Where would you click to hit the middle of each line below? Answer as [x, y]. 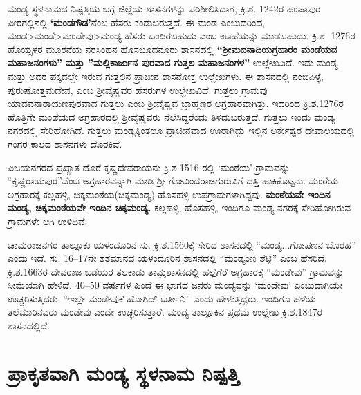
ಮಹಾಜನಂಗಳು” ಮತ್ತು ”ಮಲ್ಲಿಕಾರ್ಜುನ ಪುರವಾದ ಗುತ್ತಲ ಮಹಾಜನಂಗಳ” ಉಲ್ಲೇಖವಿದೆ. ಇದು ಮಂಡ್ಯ [173, 62]
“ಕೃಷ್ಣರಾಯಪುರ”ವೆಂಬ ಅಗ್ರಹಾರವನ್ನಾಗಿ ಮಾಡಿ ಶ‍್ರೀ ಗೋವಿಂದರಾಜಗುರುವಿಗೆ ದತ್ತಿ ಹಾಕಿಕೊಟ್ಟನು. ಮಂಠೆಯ [173, 181]
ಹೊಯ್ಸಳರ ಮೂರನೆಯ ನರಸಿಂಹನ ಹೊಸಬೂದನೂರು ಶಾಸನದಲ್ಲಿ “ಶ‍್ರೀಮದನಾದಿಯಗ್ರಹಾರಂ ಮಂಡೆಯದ [173, 49]
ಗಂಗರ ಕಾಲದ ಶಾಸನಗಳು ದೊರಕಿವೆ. [65, 143]
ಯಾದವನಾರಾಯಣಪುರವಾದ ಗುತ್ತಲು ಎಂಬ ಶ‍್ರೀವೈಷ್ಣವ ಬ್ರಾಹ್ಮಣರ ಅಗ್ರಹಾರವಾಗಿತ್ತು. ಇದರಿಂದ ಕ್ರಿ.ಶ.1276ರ [176, 103]
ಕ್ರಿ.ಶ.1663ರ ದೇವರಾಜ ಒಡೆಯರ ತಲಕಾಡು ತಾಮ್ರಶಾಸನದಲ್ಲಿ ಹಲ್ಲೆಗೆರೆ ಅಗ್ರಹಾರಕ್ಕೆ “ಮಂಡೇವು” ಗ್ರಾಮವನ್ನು [176, 271]
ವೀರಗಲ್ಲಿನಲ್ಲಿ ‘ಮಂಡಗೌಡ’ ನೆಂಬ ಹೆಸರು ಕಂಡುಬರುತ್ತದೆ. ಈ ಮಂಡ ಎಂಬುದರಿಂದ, [137, 22]
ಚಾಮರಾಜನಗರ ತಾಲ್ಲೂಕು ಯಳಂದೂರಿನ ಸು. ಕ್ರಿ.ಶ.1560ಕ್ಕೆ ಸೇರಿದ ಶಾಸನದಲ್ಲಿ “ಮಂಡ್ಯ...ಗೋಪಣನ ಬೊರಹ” [182, 244]
